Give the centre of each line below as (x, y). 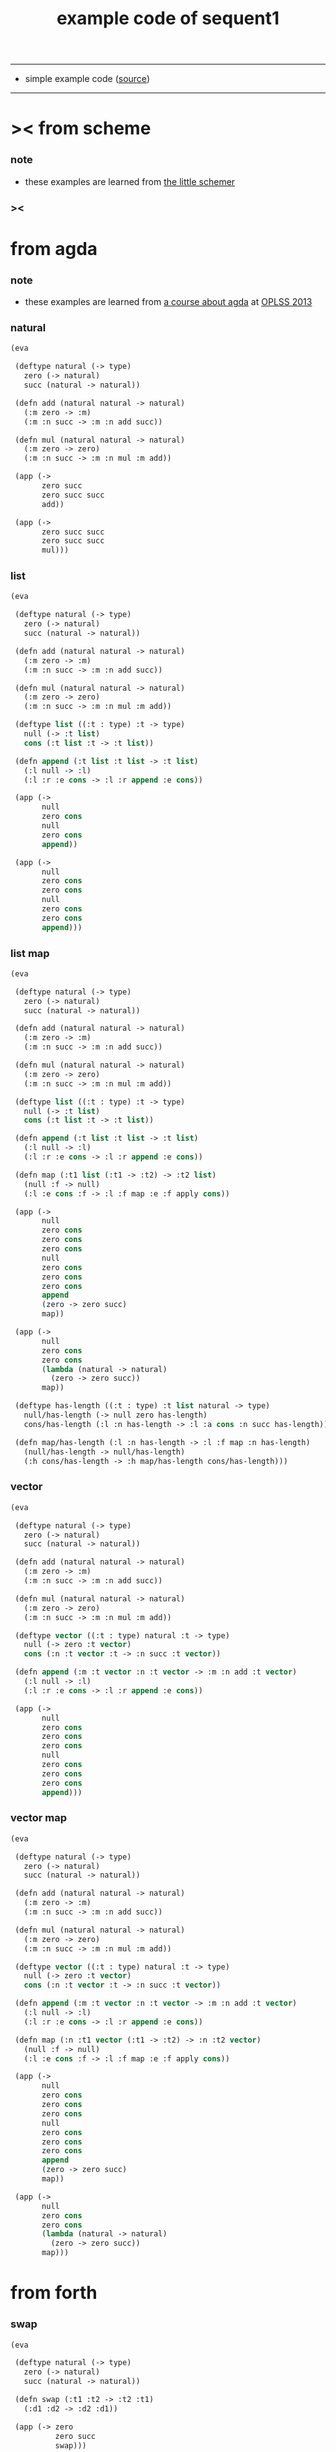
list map (30, 953)
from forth (54, 2293)
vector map (39, 1818)
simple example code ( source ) (87, 79)
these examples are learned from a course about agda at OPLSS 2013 (168, 302)
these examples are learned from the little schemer (130, 181)
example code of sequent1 (168, 18)
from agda (54, 248)
